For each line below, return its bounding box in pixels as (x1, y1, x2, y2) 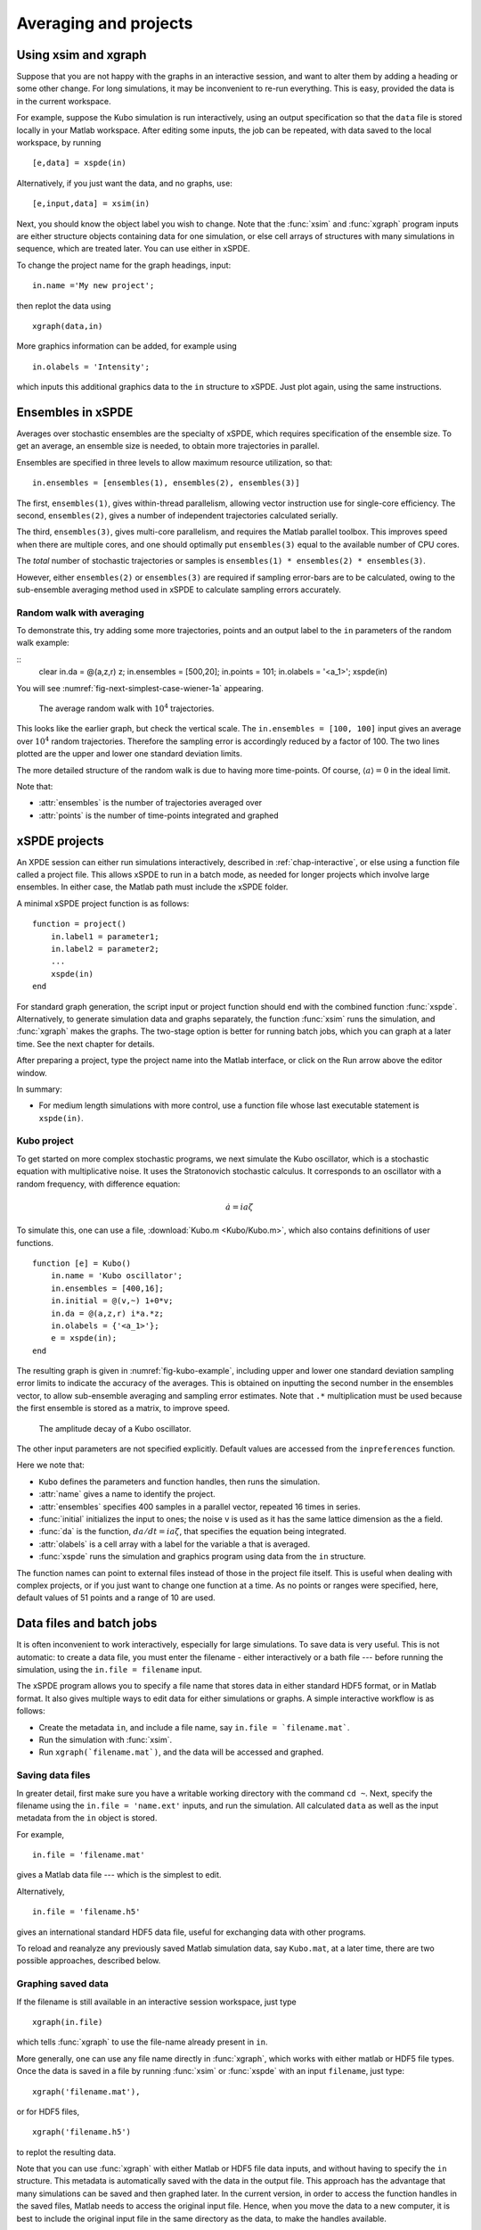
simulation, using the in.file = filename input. (16, 1664, 202, 1675)
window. (16, 1067, 48, 1078)
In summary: (16, 1084, 62, 1094)
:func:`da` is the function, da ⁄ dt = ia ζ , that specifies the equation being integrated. (38, 1526, 346, 1537)
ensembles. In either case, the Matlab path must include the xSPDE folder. (16, 881, 289, 892)
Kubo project (16, 1135, 75, 1147)
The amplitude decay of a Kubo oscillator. (38, 1423, 192, 1433)
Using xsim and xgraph (16, 47, 147, 62)
